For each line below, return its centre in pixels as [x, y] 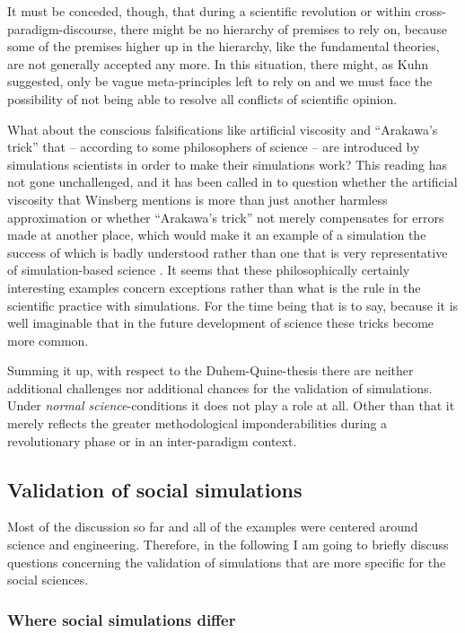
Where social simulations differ [122, 619]
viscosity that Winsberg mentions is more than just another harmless [197, 199]
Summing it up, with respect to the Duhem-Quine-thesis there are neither [211, 370]
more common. [48, 340]
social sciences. [48, 580]
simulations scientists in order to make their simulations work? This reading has [228, 164]
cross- [430, 11]
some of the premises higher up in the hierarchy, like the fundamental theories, [224, 46]
